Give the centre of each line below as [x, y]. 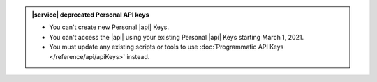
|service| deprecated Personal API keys [90, 15]
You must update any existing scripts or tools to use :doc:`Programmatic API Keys [167, 47]
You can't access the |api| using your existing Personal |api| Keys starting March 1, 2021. [176, 37]
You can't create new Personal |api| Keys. [109, 27]
